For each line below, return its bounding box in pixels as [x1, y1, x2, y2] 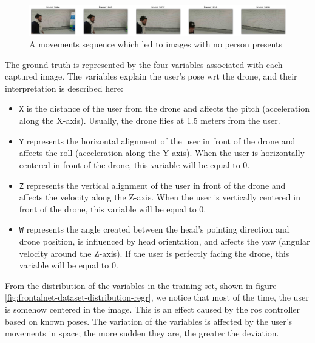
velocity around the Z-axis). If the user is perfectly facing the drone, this [19, 246, 290, 259]
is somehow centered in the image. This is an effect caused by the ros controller [5, 303, 300, 316]
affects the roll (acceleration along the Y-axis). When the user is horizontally [19, 146, 305, 159]
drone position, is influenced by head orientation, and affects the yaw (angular [19, 235, 310, 248]
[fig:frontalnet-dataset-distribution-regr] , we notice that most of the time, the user [5, 291, 309, 304]
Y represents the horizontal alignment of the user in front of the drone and [19, 134, 296, 147]
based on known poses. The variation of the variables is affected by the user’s [5, 314, 293, 327]
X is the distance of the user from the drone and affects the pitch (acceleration [19, 102, 310, 115]
